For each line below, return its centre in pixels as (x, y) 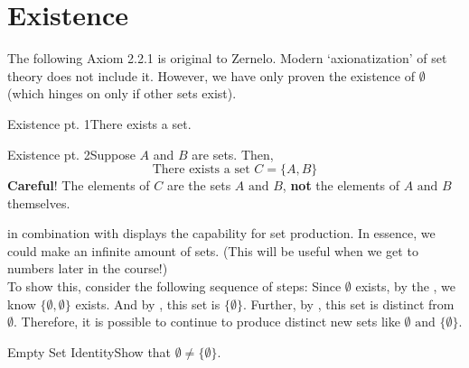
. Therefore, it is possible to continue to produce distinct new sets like (207, 322)
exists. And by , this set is (148, 304)
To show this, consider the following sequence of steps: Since (174, 286)
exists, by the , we (406, 286)
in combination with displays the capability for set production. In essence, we (221, 233)
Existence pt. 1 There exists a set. (99, 123)
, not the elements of (341, 185)
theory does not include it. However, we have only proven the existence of (211, 75)
